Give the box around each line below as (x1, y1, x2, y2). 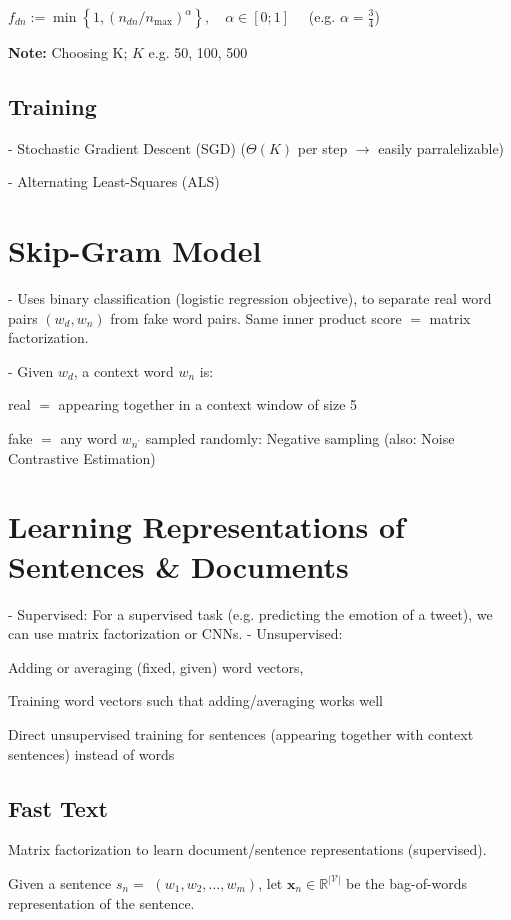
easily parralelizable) (378, 137, 505, 158)
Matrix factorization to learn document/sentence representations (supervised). (8, 839, 487, 860)
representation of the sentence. (8, 892, 195, 913)
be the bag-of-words (346, 872, 468, 893)
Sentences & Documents (8, 545, 349, 586)
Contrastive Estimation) (8, 447, 156, 468)
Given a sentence (8, 872, 112, 893)
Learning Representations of (8, 506, 405, 547)
